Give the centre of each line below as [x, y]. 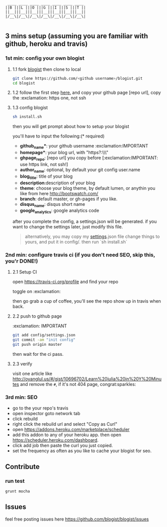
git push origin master [37, 345]
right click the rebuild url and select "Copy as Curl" [65, 424]
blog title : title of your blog [46, 177]
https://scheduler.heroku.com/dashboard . [55, 440]
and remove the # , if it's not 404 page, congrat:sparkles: [78, 384]
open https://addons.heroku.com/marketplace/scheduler [71, 430]
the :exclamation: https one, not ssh [49, 98]
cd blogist [24, 83]
